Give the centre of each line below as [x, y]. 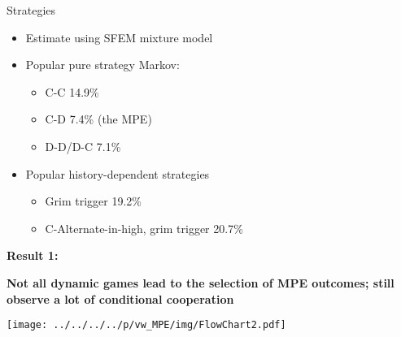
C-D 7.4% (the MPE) [98, 119]
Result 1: [33, 255]
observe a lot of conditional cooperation [120, 298]
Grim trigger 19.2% [94, 201]
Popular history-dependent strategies [118, 173]
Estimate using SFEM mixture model [119, 37]
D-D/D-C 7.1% [83, 146]
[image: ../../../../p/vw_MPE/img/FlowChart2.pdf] [146, 325]
